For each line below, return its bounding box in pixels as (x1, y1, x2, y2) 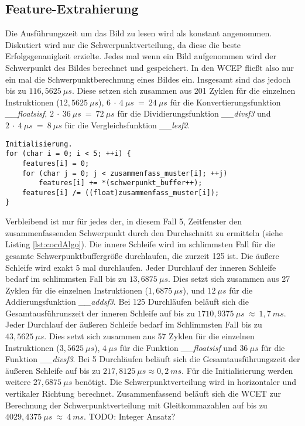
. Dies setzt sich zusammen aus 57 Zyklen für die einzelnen (44, 330, 255, 342)
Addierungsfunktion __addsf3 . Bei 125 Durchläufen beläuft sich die (5, 295, 249, 308)
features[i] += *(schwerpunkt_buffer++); (39, 179, 203, 188)
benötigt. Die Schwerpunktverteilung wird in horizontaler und (74, 376, 296, 388)
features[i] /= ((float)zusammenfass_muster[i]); (22, 188, 220, 197)
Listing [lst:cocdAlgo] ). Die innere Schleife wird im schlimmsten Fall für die (5, 238, 276, 250)
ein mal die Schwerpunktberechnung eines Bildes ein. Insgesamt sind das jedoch (5, 73, 291, 85)
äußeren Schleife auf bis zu (5, 364, 101, 376)
